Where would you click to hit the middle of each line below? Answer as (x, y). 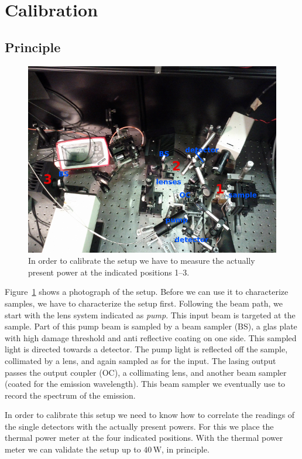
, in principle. (186, 449)
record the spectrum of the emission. (70, 395)
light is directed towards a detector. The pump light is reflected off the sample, (146, 349)
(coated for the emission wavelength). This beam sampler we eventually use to (145, 384)
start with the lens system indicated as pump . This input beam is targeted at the (150, 314)
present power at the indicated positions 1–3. (109, 272)
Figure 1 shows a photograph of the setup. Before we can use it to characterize (147, 292)
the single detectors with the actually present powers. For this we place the (139, 426)
